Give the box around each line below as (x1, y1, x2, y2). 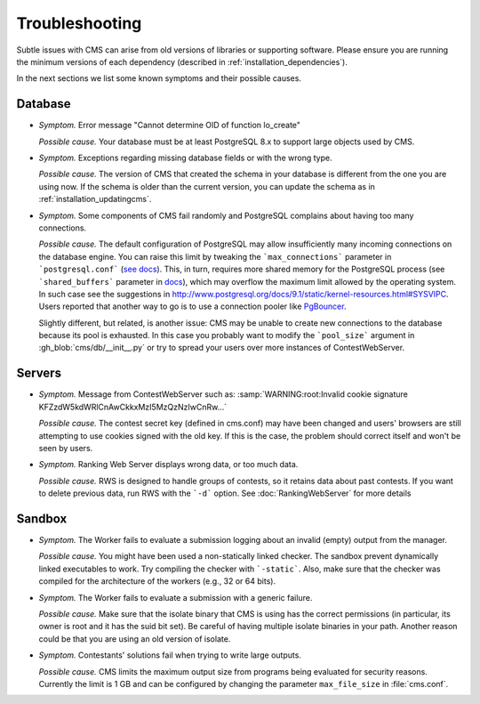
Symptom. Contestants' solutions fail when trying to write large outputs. (38, 650, 302, 660)
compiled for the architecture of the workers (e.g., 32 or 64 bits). (38, 576, 276, 587)
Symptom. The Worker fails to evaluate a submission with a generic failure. (38, 592, 313, 603)
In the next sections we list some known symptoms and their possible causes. (16, 73, 302, 84)
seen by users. (38, 442, 93, 453)
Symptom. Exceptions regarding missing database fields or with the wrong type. (38, 152, 332, 164)
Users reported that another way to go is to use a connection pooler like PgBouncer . (38, 301, 347, 312)
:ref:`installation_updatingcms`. (38, 194, 152, 205)
